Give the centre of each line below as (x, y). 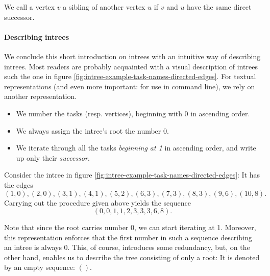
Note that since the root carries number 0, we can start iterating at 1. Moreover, (130, 227)
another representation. (41, 96)
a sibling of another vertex (104, 7)
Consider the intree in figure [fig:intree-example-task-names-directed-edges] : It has (132, 175)
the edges (19, 184)
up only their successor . (53, 157)
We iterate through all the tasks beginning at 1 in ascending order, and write (136, 148)
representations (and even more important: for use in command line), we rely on (130, 86)
